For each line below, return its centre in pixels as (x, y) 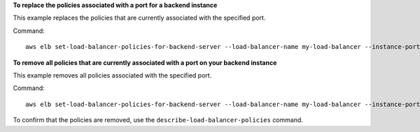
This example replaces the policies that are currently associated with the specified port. (139, 18)
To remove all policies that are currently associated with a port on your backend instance (145, 62)
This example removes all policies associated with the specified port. (112, 75)
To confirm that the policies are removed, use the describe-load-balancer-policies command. (158, 120)
